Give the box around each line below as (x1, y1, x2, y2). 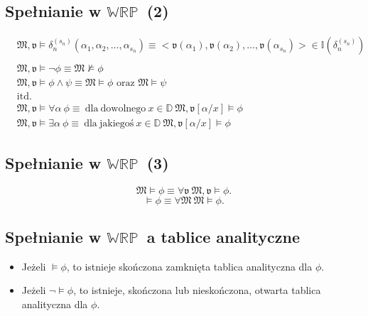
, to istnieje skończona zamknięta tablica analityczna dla (66, 258, 313, 273)
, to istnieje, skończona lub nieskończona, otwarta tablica (73, 283, 321, 298)
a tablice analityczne (146, 226, 300, 248)
